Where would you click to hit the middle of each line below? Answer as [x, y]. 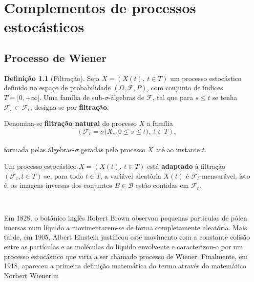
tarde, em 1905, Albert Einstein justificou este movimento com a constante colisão [127, 237]
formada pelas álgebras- [39, 150]
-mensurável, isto [225, 175]
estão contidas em [162, 185]
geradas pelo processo [113, 150]
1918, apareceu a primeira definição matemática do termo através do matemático [125, 266]
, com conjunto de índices [185, 88]
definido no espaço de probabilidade [57, 88]
